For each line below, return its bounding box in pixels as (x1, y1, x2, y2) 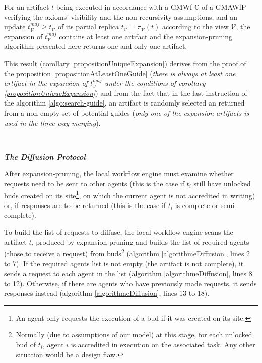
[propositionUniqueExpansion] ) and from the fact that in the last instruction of (4, 87, 247, 98)
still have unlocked (193, 178, 251, 188)
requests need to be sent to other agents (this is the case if (4, 178, 184, 188)
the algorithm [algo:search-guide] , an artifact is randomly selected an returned (4, 97, 245, 108)
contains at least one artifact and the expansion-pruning (59, 31, 233, 41)
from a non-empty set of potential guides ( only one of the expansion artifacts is (4, 107, 249, 118)
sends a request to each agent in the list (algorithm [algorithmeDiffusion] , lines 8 (4, 268, 252, 278)
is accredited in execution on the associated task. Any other (71, 339, 255, 349)
